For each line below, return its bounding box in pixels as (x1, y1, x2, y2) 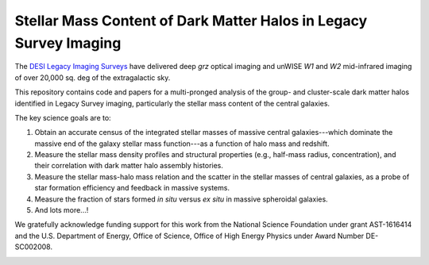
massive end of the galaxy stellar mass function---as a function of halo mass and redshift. (34, 139, 330, 148)
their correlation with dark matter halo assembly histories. (34, 161, 224, 171)
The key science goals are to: (14, 113, 111, 122)
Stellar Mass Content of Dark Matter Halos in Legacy (14, 12, 368, 29)
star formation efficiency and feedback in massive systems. (34, 183, 230, 193)
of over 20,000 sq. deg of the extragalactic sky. (14, 72, 171, 83)
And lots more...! (34, 205, 89, 215)
